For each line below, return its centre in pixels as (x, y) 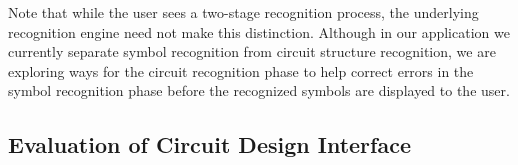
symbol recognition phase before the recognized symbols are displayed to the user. (259, 90)
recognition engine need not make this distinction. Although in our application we (259, 31)
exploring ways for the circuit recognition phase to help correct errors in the (241, 70)
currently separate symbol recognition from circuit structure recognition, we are (252, 51)
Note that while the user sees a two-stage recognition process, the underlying (243, 12)
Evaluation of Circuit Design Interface (209, 144)
